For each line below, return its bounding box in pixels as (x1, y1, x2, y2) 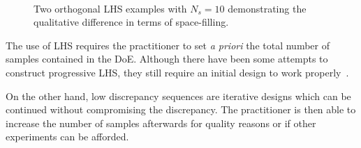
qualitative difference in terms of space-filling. (34, 15, 229, 29)
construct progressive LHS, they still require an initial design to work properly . (6, 65, 349, 79)
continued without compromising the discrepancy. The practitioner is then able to (6, 102, 356, 117)
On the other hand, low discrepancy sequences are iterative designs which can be (6, 88, 351, 103)
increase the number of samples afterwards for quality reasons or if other (6, 115, 316, 130)
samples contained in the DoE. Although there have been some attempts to (6, 51, 328, 66)
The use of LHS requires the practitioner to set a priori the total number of (6, 38, 330, 52)
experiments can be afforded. (6, 129, 129, 144)
